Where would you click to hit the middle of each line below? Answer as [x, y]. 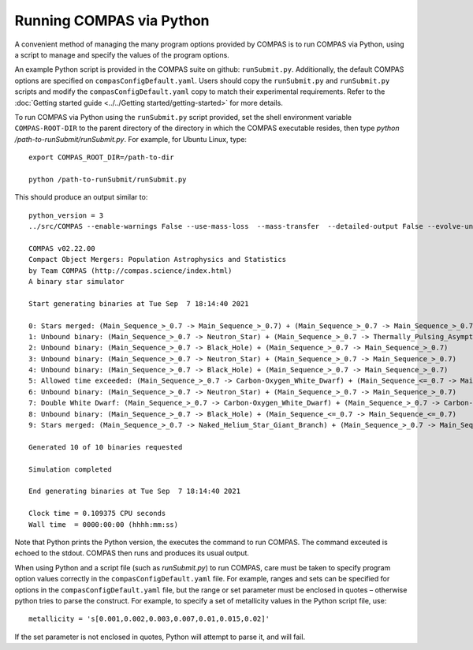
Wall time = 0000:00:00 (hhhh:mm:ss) [104, 524]
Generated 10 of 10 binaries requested [106, 447]
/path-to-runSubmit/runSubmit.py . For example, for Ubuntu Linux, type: [131, 139]
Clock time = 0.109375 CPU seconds [97, 514]
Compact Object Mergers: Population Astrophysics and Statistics [158, 260]
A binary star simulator [76, 281]
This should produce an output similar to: [81, 197]
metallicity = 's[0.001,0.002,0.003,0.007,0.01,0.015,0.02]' [149, 619]
